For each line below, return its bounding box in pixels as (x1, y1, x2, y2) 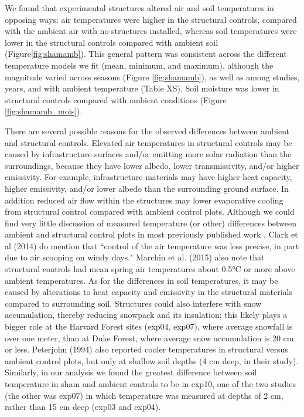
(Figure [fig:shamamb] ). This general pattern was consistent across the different (5, 48, 287, 60)
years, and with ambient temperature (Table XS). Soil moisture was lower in (5, 82, 279, 94)
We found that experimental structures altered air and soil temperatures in (5, 2, 274, 13)
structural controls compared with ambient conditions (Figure (5, 93, 227, 106)
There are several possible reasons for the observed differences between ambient (5, 124, 290, 137)
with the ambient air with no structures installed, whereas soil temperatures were (5, 25, 297, 37)
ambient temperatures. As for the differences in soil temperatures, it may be (5, 274, 278, 286)
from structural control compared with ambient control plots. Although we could (5, 205, 295, 218)
